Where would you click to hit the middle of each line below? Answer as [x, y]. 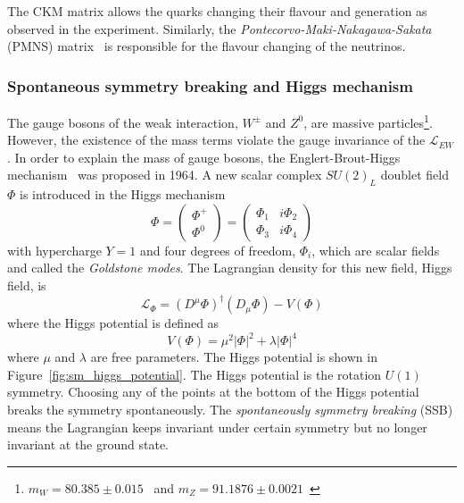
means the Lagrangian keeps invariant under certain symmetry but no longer [217, 427]
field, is [27, 285]
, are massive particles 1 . [368, 121]
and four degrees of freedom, [218, 250]
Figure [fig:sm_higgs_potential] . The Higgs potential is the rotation [195, 374]
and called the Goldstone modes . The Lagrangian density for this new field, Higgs [230, 268]
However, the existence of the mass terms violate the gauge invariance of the [216, 140]
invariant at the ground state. [88, 444]
